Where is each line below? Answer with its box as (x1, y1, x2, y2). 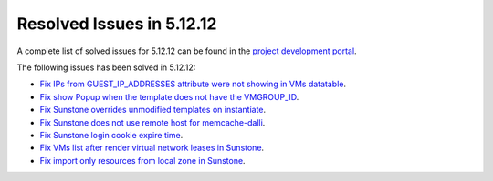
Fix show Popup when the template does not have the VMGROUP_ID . (39, 91, 299, 102)
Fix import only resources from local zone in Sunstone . (39, 155, 246, 166)
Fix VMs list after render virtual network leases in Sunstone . (39, 142, 265, 154)
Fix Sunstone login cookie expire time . (39, 129, 184, 140)
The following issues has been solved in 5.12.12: (16, 62, 196, 73)
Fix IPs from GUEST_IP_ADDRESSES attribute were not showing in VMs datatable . (39, 78, 347, 90)
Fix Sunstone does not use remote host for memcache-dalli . (39, 116, 266, 127)
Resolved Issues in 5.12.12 (16, 14, 217, 34)
